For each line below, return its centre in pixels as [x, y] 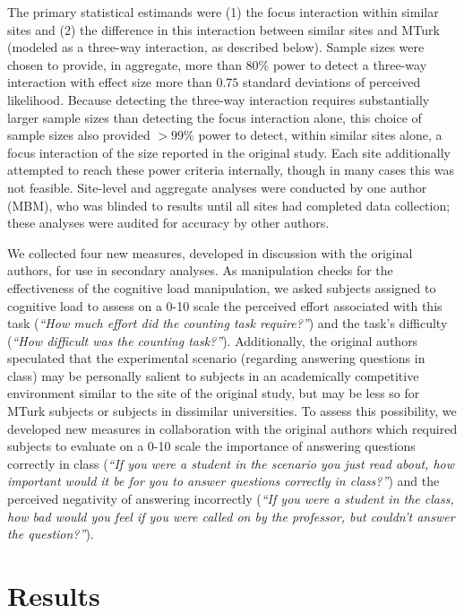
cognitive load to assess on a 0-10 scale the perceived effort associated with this [225, 305]
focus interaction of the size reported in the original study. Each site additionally [229, 152]
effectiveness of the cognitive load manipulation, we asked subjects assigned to [222, 287]
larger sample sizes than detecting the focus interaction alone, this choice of [215, 117]
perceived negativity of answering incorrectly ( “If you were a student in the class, [231, 499]
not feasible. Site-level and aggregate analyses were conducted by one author [217, 187]
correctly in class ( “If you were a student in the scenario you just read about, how [231, 463]
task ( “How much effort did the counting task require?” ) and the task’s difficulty [228, 323]
